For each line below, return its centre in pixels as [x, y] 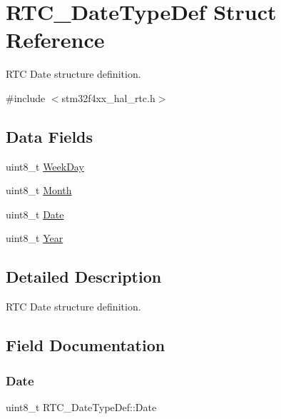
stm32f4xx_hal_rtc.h [108, 97]
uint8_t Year [35, 238]
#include [26, 97]
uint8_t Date [35, 214]
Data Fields [50, 136]
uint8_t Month [39, 190]
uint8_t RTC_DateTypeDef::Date [81, 407]
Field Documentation [86, 345]
